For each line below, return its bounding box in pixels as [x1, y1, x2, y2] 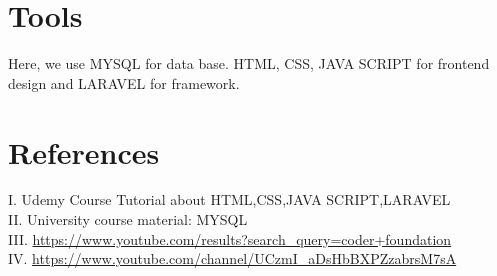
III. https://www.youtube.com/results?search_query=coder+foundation [8, 228, 452, 249]
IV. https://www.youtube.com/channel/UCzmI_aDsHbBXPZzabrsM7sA [8, 248, 457, 269]
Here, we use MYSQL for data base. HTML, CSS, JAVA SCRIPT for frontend [8, 53, 490, 74]
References [8, 131, 160, 172]
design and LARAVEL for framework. [8, 72, 240, 93]
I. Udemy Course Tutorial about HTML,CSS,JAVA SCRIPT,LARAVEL [8, 189, 451, 210]
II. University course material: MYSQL [8, 209, 248, 230]
